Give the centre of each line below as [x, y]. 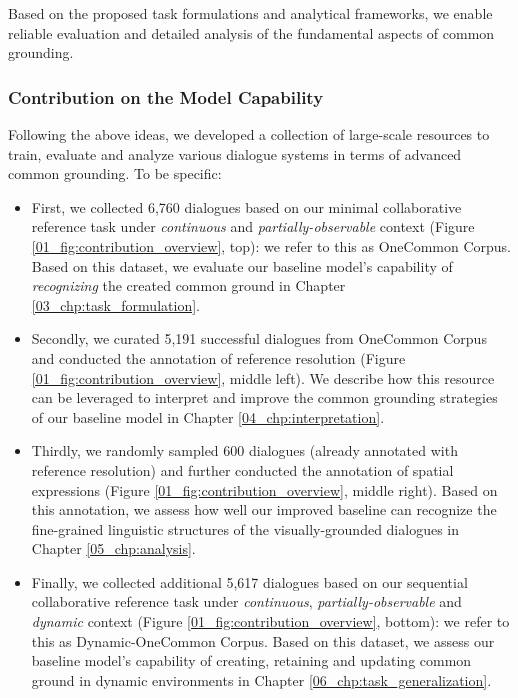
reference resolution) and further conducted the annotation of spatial [242, 469]
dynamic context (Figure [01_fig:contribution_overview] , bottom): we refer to [270, 621]
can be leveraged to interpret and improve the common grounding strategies [264, 397]
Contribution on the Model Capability [166, 96]
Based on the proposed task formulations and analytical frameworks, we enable [250, 13]
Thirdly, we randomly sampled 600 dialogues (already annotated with [244, 450]
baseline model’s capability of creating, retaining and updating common [251, 660]
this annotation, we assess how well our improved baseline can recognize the [264, 509]
